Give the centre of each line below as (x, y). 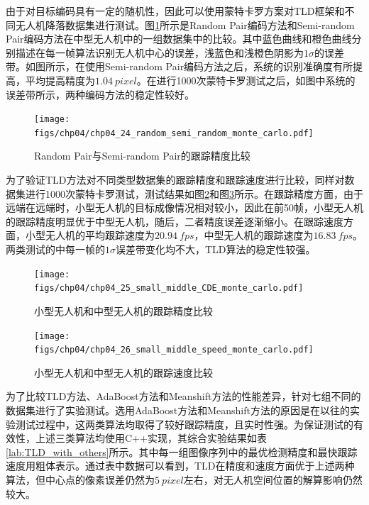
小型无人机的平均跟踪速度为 (90, 235)
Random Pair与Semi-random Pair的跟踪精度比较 (142, 156)
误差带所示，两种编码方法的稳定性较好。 (100, 94)
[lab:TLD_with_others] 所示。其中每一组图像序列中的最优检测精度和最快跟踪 (182, 451)
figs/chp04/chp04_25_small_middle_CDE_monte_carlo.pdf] (169, 288)
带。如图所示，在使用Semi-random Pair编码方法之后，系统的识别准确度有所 (180, 66)
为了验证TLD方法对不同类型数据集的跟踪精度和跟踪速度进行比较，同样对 (175, 180)
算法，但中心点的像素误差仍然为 (80, 479)
